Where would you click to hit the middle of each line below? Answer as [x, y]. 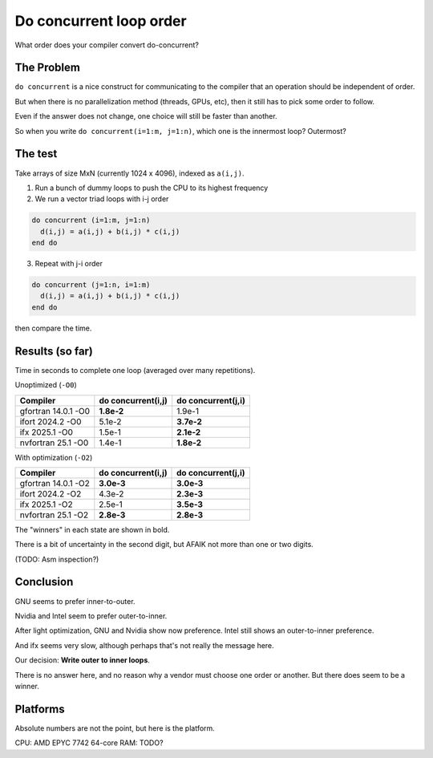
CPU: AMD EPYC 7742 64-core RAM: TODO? [89, 743]
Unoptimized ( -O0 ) [46, 385]
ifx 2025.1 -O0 [47, 432]
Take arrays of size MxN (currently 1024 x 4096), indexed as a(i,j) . [129, 173]
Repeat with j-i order [69, 264]
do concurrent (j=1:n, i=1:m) [91, 285]
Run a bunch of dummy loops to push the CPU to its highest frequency [152, 188]
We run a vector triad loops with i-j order [102, 199]
